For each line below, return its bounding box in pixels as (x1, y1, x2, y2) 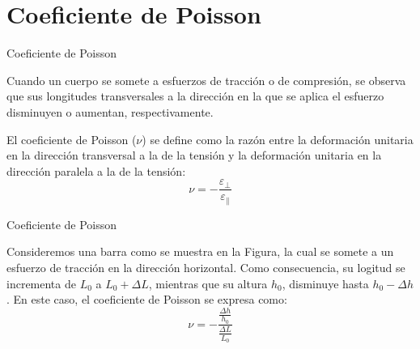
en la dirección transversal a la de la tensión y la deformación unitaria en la (6, 147, 382, 164)
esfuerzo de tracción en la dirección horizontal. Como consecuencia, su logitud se (6, 258, 405, 275)
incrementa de (6, 275, 76, 292)
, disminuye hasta (282, 275, 369, 292)
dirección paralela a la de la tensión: (6, 162, 186, 179)
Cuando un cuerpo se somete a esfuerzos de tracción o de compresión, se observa (6, 71, 406, 88)
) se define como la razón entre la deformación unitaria (142, 130, 414, 147)
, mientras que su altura (148, 275, 268, 292)
